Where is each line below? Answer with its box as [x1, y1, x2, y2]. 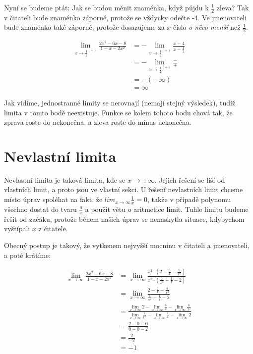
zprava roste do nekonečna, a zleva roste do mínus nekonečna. [4, 117, 191, 127]
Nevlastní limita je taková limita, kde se [4, 174, 126, 185]
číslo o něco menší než [173, 22, 241, 32]
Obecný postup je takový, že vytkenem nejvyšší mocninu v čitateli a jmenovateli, [4, 240, 250, 250]
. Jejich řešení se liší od [154, 174, 225, 185]
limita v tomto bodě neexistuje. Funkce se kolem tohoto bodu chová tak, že [4, 107, 233, 117]
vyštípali [4, 223, 30, 234]
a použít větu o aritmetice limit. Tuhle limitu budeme [85, 203, 249, 214]
